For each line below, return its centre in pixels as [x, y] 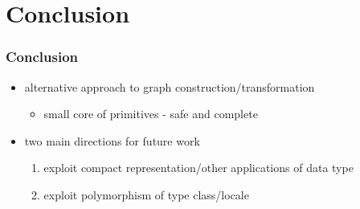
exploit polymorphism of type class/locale [146, 194]
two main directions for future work [112, 140]
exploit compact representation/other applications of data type [198, 168]
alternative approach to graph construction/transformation [170, 86]
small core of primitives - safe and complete [151, 114]
